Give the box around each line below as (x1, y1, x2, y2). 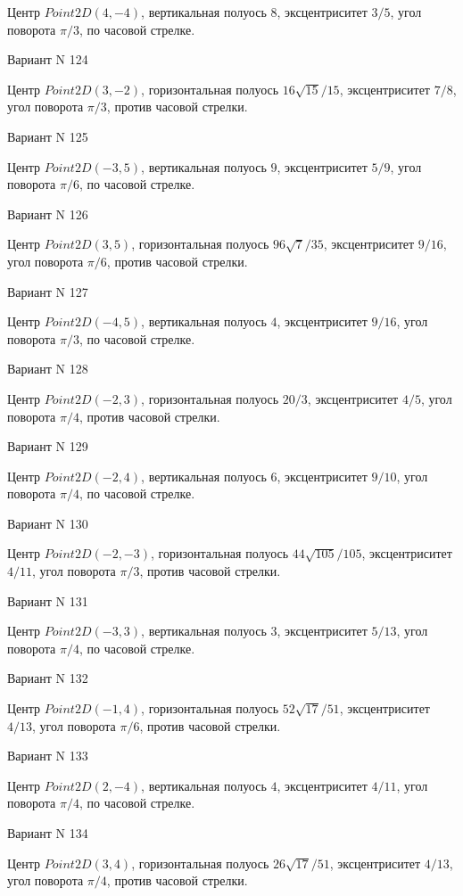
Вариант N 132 (7, 669, 88, 687)
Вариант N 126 (7, 204, 88, 223)
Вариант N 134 (7, 824, 88, 842)
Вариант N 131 (7, 591, 88, 610)
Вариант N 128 (7, 359, 88, 378)
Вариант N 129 (7, 437, 88, 456)
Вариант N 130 (7, 514, 88, 532)
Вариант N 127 (7, 282, 88, 300)
